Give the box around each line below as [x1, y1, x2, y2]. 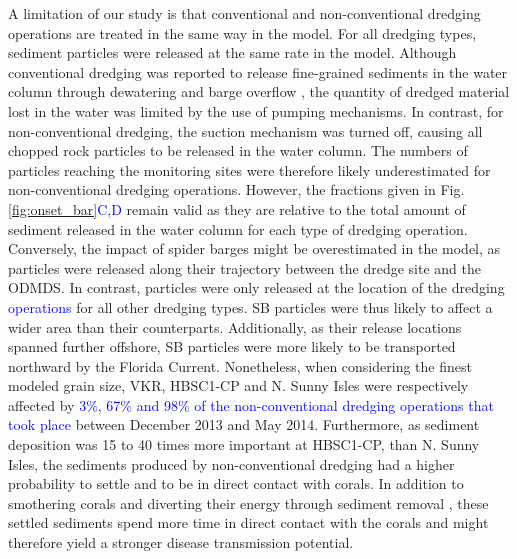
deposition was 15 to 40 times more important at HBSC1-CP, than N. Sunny [8, 434, 480, 455]
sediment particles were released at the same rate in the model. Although [8, 42, 457, 63]
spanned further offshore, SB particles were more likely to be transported [8, 336, 456, 357]
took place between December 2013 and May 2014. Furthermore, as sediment [8, 414, 480, 435]
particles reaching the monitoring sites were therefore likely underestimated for [8, 159, 491, 180]
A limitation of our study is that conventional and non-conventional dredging [8, 3, 481, 23]
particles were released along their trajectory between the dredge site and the [8, 257, 481, 278]
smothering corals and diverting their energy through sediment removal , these [8, 492, 489, 513]
